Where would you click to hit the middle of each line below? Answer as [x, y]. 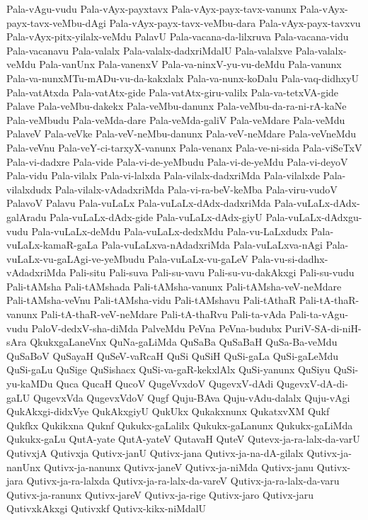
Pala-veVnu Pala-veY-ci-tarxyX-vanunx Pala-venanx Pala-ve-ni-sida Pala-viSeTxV [184, 147]
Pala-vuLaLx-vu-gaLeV [198, 258]
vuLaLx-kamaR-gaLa [52, 245]
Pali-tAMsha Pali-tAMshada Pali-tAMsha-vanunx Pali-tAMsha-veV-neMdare [174, 286]
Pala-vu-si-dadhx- [290, 258]
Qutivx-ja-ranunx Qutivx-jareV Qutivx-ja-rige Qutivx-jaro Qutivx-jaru [160, 494]
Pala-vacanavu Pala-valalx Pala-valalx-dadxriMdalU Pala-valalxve [149, 50]
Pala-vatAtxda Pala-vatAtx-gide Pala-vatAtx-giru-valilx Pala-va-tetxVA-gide [173, 92]
